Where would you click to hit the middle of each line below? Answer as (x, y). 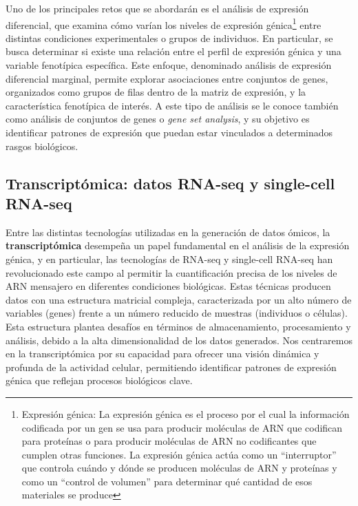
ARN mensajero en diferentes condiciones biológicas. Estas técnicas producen (168, 286)
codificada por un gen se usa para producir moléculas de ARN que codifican (182, 427)
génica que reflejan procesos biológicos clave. (99, 380)
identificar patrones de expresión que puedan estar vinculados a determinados (169, 132)
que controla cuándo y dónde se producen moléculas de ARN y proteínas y (179, 468)
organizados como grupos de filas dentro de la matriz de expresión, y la (156, 92)
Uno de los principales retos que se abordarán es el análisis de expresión (157, 8)
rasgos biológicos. (42, 146)
